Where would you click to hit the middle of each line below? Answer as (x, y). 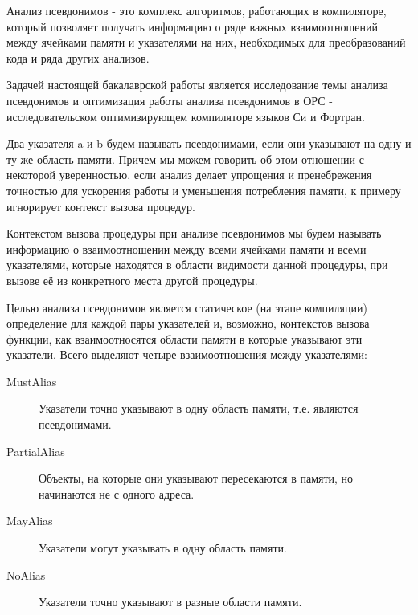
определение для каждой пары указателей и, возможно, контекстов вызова (188, 323)
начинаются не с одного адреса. (117, 493)
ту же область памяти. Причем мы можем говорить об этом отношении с (185, 159)
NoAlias (26, 574)
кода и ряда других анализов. (78, 57)
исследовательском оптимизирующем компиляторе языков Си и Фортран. (186, 116)
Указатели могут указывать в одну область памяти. (163, 548)
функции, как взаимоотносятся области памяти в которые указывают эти (184, 338)
